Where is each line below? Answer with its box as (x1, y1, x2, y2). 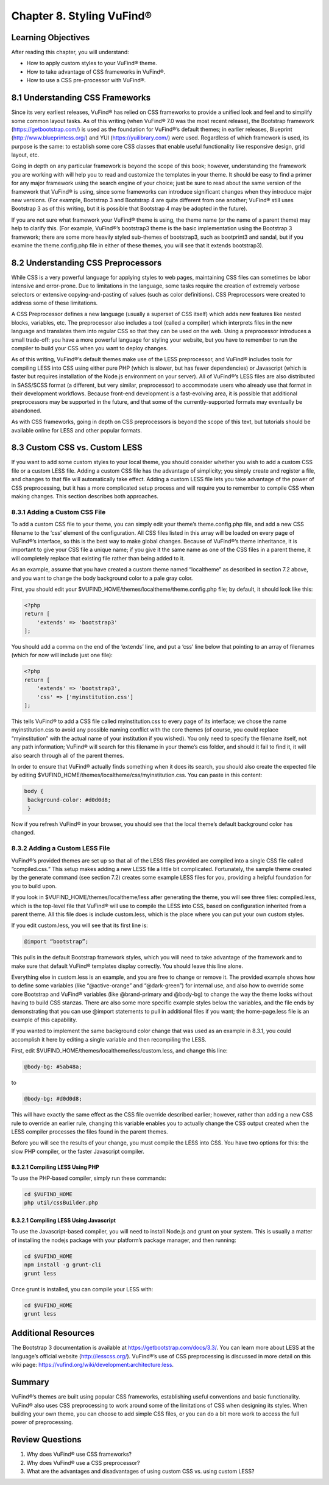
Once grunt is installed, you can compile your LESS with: (11, 1285, 154, 1293)
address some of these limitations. (11, 299, 98, 307)
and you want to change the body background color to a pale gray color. (11, 574, 193, 582)
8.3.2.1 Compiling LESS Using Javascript (11, 1217, 116, 1224)
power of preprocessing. (11, 1419, 73, 1426)
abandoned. (11, 407, 42, 414)
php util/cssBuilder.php (24, 1199, 99, 1206)
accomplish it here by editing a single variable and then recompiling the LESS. (11, 1035, 207, 1043)
